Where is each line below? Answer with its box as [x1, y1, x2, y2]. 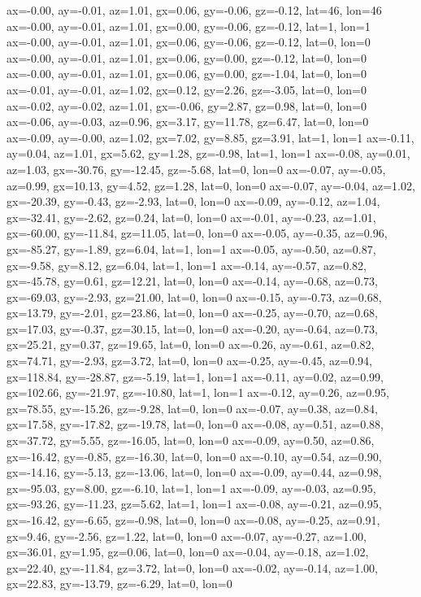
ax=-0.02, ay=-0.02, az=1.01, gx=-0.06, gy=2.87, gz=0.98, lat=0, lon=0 [7, 97, 367, 114]
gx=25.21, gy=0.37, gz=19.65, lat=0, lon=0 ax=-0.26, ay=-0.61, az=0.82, [7, 336, 375, 353]
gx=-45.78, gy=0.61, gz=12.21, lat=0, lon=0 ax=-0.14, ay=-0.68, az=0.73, [7, 272, 378, 290]
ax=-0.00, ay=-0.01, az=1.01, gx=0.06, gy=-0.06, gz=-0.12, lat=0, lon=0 [7, 33, 371, 50]
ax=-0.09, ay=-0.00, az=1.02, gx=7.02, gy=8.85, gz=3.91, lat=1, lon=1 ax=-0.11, [7, 129, 414, 146]
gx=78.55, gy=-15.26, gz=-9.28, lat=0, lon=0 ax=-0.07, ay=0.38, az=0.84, [7, 399, 378, 416]
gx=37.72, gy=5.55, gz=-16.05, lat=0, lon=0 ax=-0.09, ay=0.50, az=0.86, [7, 432, 375, 449]
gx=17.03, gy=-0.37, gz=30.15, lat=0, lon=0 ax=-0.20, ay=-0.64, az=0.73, [7, 320, 378, 337]
